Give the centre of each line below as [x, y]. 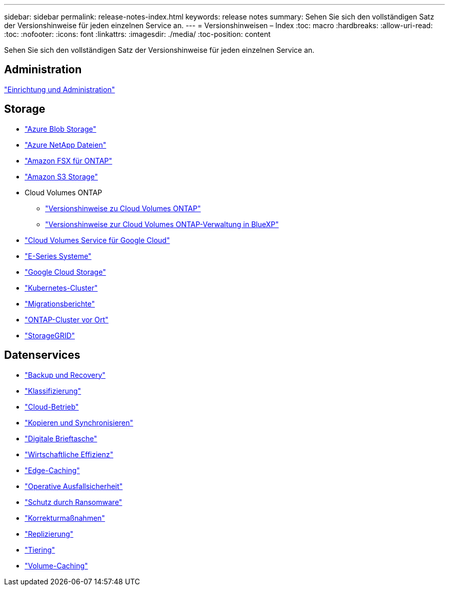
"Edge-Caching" [52, 470]
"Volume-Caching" [56, 565]
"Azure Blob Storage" [60, 129]
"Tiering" [40, 550]
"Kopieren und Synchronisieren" [79, 422]
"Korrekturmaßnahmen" [65, 518]
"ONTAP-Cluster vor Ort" [67, 319]
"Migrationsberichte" [60, 303]
